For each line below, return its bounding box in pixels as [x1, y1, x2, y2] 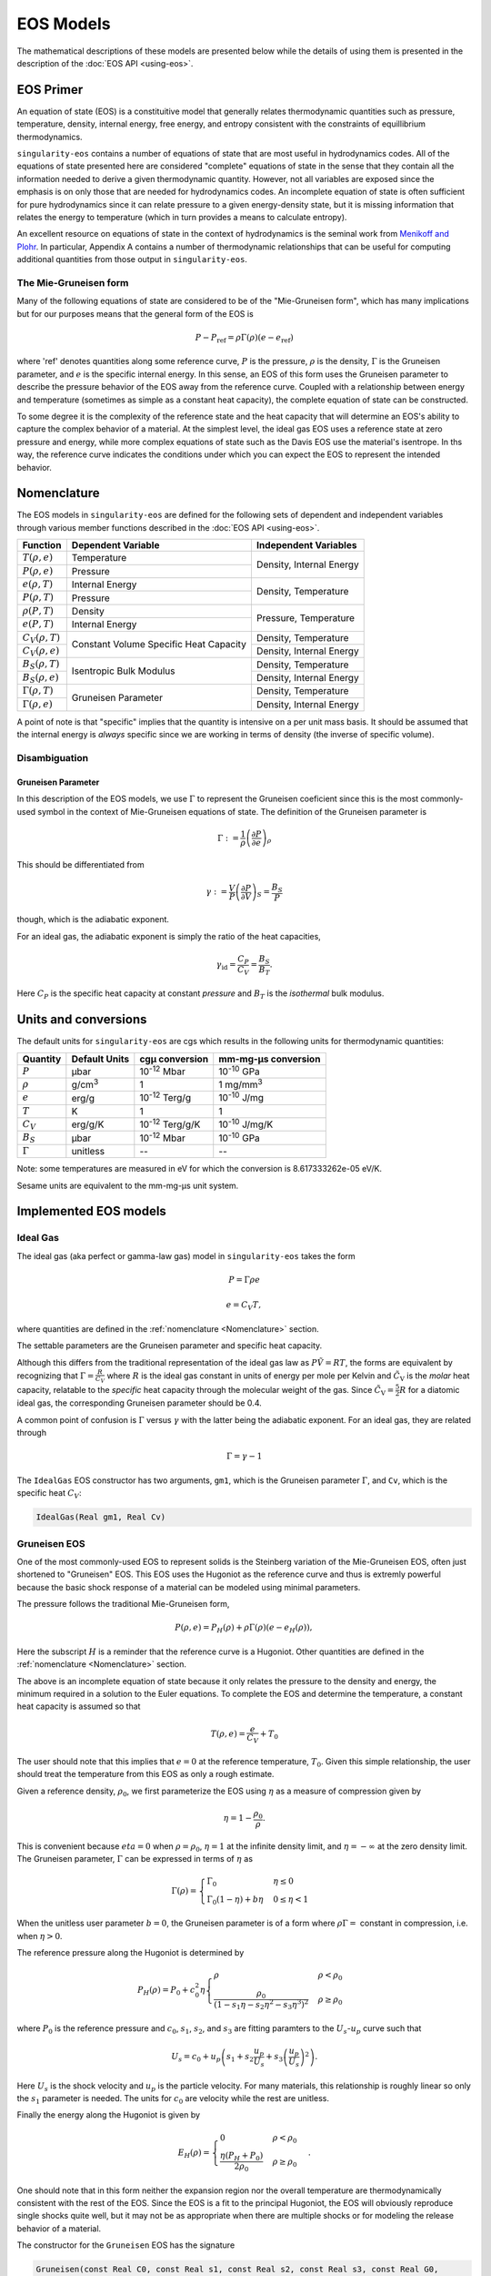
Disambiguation [16, 752, 89, 765]
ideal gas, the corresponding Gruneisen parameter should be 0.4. [16, 1397, 263, 1408]
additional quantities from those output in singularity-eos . [16, 254, 247, 265]
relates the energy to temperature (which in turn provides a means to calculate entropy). [16, 211, 347, 222]
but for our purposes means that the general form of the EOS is [16, 308, 254, 319]
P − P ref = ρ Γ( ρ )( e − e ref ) [195, 332, 295, 345]
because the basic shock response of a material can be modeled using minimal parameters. [16, 1581, 361, 1592]
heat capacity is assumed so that [16, 1701, 141, 1712]
